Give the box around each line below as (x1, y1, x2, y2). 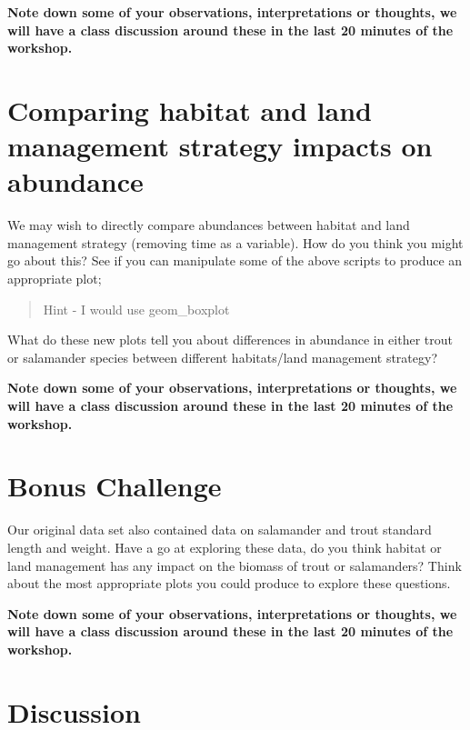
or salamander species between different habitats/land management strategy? (7, 347, 438, 366)
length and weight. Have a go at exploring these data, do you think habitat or (7, 537, 442, 556)
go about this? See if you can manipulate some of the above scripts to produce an (7, 251, 463, 270)
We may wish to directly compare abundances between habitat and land (7, 215, 410, 235)
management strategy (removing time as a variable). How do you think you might (7, 233, 464, 252)
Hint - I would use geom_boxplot (43, 299, 230, 318)
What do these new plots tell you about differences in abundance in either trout (7, 330, 453, 349)
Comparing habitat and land (7, 91, 372, 128)
